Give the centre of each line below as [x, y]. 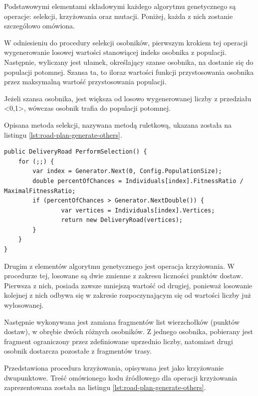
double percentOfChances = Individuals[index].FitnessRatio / [138, 181]
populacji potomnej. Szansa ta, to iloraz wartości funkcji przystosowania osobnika [129, 72]
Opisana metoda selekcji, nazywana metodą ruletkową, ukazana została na [118, 124]
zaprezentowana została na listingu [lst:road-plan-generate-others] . [105, 387]
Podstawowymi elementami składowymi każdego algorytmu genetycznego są [120, 6]
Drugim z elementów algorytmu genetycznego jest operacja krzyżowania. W [119, 266]
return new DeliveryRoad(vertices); [122, 220]
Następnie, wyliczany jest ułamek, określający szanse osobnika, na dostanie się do [129, 62]
